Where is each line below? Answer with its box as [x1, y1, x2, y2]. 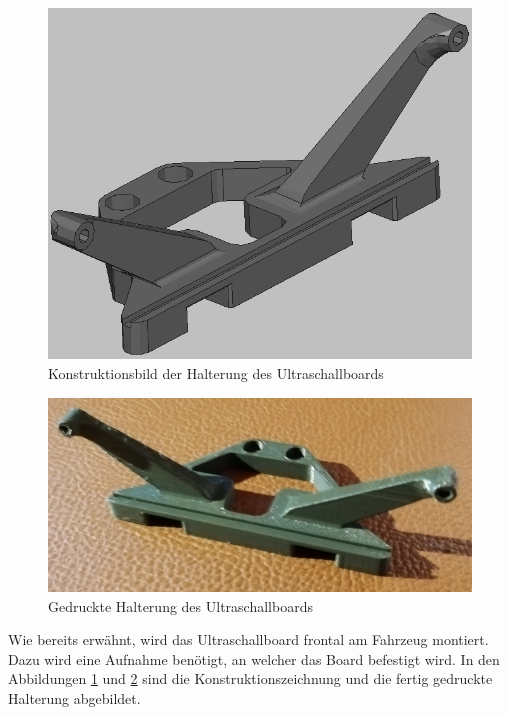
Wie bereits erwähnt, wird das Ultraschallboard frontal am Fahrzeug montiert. [8, 629, 489, 650]
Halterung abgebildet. [8, 687, 141, 708]
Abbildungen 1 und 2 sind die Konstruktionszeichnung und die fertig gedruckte [8, 668, 493, 689]
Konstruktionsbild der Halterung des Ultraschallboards [48, 363, 384, 384]
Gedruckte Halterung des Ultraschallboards [48, 595, 313, 616]
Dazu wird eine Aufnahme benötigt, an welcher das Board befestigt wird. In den [8, 648, 500, 669]
